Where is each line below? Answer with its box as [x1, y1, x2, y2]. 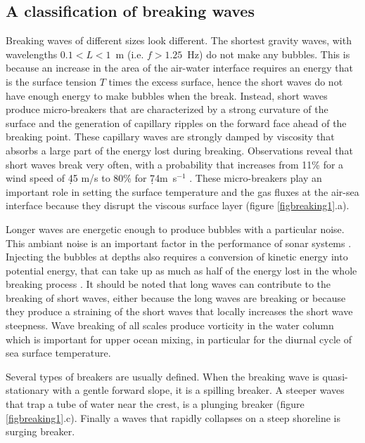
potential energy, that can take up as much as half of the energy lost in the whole [6, 263, 357, 277]
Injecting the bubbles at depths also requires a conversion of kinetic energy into [6, 249, 348, 264]
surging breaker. [6, 424, 75, 439]
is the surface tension [6, 74, 96, 88]
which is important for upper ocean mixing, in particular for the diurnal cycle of [6, 331, 352, 346]
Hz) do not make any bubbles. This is [187, 46, 350, 61]
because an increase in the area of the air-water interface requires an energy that [6, 60, 354, 75]
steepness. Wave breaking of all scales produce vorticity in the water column [6, 318, 334, 333]
